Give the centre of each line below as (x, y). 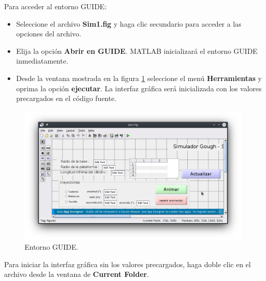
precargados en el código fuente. (66, 98)
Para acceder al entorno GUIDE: (56, 6)
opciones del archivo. (49, 34)
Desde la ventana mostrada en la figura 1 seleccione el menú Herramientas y (139, 78)
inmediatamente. (42, 61)
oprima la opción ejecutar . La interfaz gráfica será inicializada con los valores (139, 88)
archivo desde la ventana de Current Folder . (77, 274)
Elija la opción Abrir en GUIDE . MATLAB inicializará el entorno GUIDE (137, 51)
